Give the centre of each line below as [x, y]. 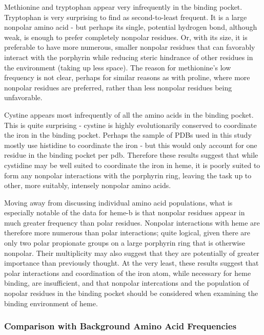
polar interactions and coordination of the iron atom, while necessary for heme [128, 273]
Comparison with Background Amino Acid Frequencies [120, 326]
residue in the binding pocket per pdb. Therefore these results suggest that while [131, 155]
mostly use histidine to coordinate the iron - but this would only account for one [131, 145]
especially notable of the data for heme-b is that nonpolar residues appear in [125, 212]
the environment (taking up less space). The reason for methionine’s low [118, 67]
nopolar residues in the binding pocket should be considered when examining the [131, 293]
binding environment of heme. [51, 303]
